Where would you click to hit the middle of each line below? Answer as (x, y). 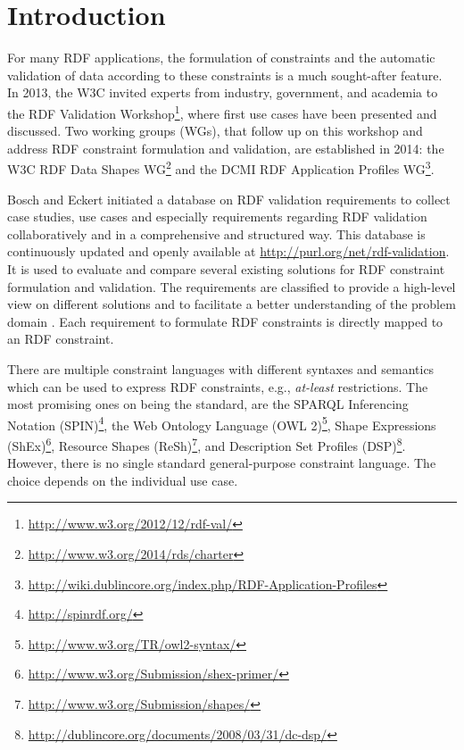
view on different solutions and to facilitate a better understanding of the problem (232, 304)
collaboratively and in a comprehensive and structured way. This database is (216, 233)
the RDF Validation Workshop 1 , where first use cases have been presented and (222, 112)
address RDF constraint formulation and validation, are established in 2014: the (226, 148)
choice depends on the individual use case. (123, 480)
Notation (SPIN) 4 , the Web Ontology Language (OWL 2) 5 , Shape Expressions (222, 423)
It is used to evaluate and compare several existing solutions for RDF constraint (226, 268)
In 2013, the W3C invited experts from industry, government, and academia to (223, 92)
